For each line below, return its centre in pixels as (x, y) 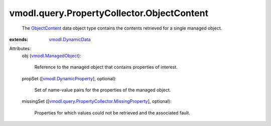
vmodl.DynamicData (70, 39)
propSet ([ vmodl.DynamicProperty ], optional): (69, 78)
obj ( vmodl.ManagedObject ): (51, 56)
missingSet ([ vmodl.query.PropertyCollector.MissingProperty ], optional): (97, 101)
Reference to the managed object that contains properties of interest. (106, 67)
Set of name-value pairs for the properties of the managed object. (103, 90)
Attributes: (20, 49)
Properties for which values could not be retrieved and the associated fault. (112, 112)
